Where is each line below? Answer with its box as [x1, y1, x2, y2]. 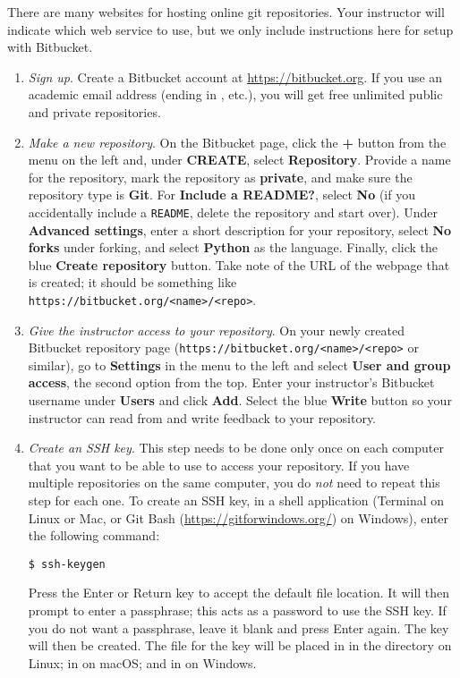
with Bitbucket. [7, 38, 93, 56]
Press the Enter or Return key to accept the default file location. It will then [28, 583, 450, 602]
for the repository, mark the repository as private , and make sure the [28, 167, 413, 186]
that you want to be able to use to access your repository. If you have [28, 455, 410, 474]
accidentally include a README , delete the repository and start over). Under [28, 202, 438, 221]
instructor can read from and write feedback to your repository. [28, 408, 377, 427]
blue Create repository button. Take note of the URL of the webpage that [28, 255, 450, 274]
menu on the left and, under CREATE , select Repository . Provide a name [28, 150, 451, 169]
